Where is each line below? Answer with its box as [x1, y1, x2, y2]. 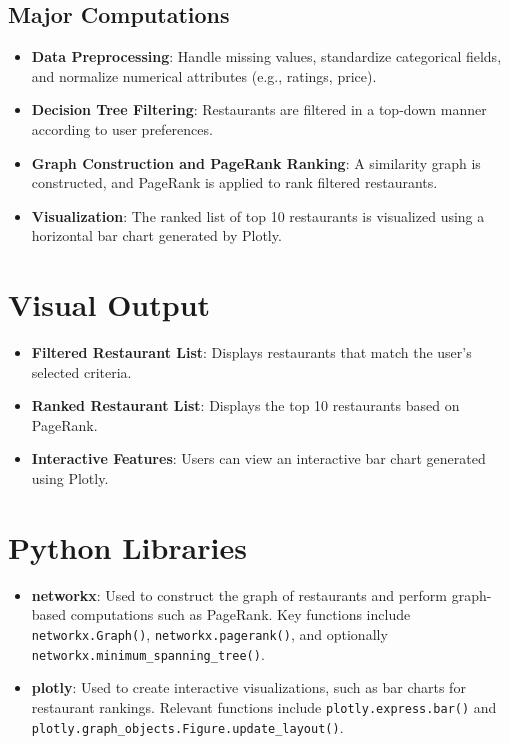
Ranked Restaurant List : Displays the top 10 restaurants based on [31, 395, 460, 416]
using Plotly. [31, 468, 109, 489]
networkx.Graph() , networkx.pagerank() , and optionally [31, 623, 388, 644]
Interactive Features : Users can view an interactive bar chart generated [31, 448, 486, 469]
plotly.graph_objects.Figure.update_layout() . [31, 716, 344, 737]
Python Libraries [8, 526, 247, 567]
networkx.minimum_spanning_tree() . [31, 643, 265, 664]
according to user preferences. [31, 118, 213, 139]
